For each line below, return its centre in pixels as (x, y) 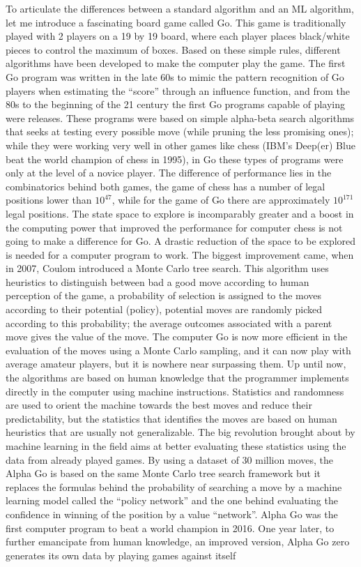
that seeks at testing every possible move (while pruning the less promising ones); (180, 131)
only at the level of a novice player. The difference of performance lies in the (169, 173)
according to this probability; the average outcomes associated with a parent (169, 323)
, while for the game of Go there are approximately (221, 200)
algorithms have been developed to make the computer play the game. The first (176, 63)
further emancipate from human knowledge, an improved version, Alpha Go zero (178, 542)
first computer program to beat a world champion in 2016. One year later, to (170, 528)
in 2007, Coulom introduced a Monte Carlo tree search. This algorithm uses (167, 268)
